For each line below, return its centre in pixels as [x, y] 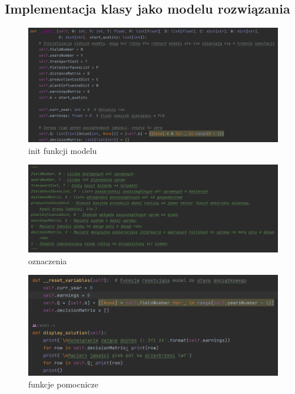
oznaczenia [48, 260]
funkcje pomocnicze [63, 384]
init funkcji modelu [63, 150]
